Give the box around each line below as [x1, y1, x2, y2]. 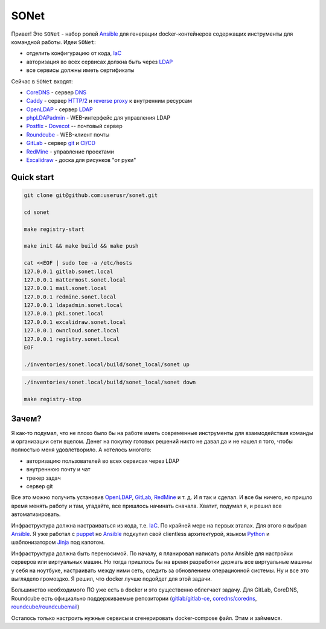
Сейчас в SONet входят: [11, 77, 74, 85]
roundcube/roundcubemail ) [11, 603, 80, 610]
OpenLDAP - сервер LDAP [26, 106, 93, 113]
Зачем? [11, 413, 42, 424]
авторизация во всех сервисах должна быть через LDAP [26, 58, 173, 65]
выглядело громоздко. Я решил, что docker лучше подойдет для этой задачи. [11, 575, 213, 582]
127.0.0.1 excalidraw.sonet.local [24, 318, 126, 326]
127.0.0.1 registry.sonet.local [24, 335, 120, 343]
